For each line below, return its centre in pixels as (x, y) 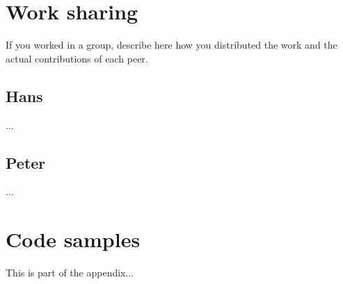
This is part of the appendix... (70, 273)
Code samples (73, 239)
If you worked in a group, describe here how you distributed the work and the (171, 45)
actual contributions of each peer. (77, 58)
